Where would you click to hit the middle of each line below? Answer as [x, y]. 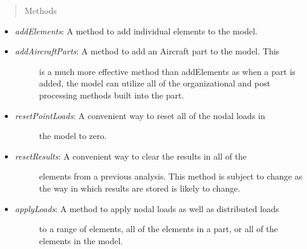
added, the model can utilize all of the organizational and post [155, 83]
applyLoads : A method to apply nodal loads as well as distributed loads [147, 208]
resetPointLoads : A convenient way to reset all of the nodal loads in [140, 115]
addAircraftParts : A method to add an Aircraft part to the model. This [147, 51]
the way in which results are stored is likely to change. [140, 188]
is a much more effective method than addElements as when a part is [167, 71]
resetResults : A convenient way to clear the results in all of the [131, 156]
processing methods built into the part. [111, 95]
